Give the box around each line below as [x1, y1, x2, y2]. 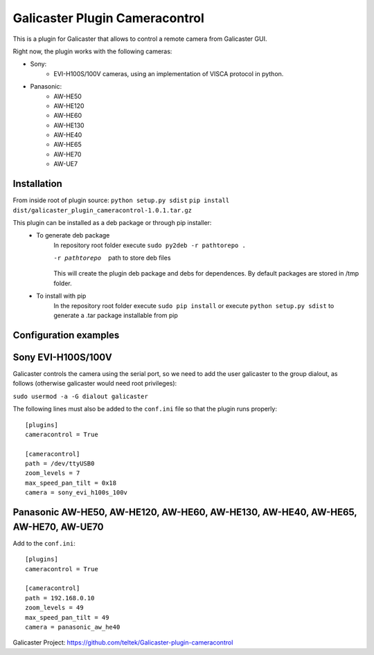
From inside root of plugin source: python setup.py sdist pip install [12, 196, 230, 204]
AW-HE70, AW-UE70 [12, 521, 104, 532]
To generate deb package [36, 231, 110, 240]
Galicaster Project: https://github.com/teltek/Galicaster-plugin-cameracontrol [12, 638, 233, 647]
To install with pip [36, 291, 87, 300]
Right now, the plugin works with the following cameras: [12, 47, 172, 55]
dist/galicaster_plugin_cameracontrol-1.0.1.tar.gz [12, 206, 193, 214]
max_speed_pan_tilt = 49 [25, 613, 109, 621]
